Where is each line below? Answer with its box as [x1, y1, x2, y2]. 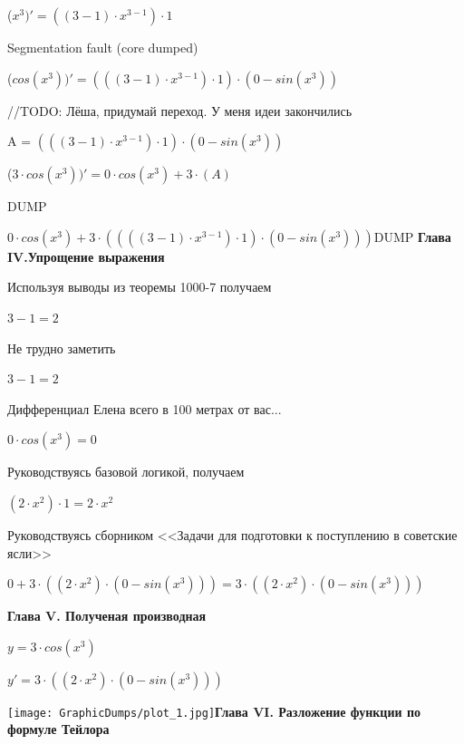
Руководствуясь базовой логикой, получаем [7, 462, 245, 481]
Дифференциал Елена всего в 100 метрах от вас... [7, 399, 282, 418]
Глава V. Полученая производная [7, 606, 207, 625]
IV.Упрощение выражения [7, 246, 165, 266]
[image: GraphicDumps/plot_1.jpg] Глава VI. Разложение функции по [7, 701, 420, 720]
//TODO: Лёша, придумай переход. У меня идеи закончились [7, 101, 353, 120]
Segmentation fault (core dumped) [7, 38, 198, 56]
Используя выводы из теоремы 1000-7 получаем [7, 277, 272, 296]
